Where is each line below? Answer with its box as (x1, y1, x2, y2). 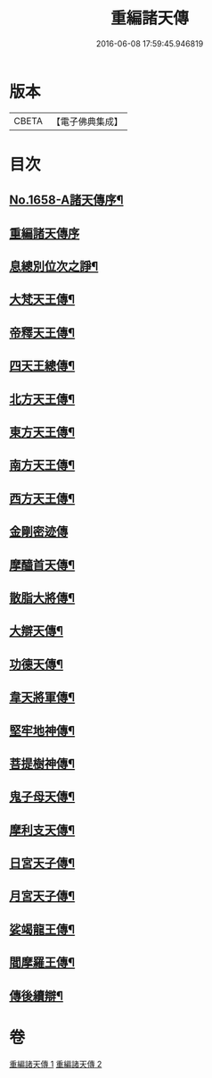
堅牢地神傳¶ (9, 723, 76, 738)
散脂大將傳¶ (9, 590, 76, 606)
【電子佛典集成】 (51, 115, 123, 128)
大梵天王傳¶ (9, 292, 76, 307)
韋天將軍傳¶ (9, 689, 76, 706)
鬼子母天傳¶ (9, 790, 76, 805)
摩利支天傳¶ (9, 823, 76, 838)
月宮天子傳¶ (9, 889, 76, 904)
